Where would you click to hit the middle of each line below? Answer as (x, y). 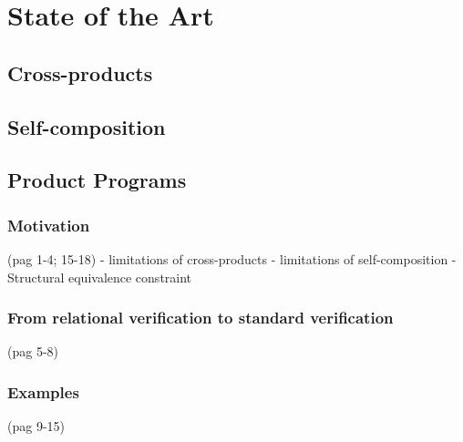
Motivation (49, 225)
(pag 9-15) (36, 426)
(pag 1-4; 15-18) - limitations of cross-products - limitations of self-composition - (232, 258)
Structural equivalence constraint (100, 277)
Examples (43, 391)
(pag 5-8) (33, 351)
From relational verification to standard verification (201, 318)
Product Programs (97, 180)
